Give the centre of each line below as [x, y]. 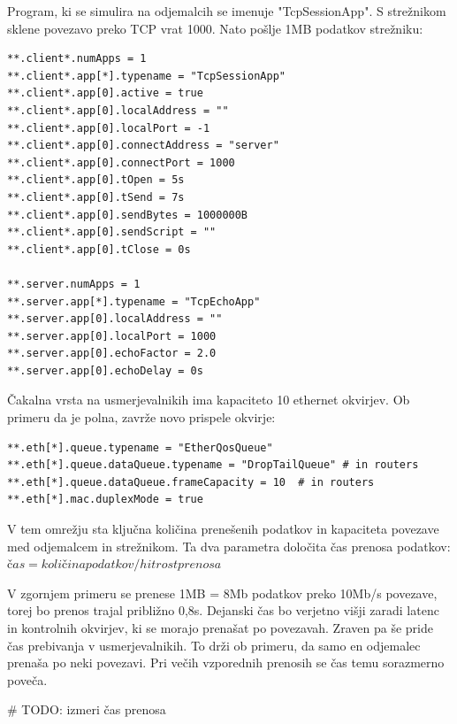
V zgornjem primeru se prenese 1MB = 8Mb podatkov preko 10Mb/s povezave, [222, 593]
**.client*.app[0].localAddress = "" [118, 110]
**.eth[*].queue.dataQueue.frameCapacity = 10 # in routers [191, 482]
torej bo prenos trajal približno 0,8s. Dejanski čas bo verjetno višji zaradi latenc [223, 610]
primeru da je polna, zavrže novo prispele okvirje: [141, 417]
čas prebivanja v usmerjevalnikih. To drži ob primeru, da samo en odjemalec [214, 645]
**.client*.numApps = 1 [77, 59]
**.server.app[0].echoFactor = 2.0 [112, 354]
